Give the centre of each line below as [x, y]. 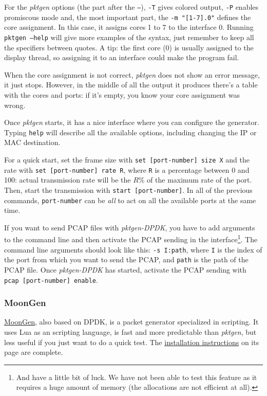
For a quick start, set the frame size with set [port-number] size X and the [127, 159]
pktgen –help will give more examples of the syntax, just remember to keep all [129, 37]
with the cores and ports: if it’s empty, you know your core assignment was [122, 94]
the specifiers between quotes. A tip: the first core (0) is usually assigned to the [129, 47]
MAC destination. [32, 142]
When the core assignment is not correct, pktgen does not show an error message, [132, 74]
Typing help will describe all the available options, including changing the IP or [130, 132]
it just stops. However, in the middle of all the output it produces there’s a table [131, 85]
